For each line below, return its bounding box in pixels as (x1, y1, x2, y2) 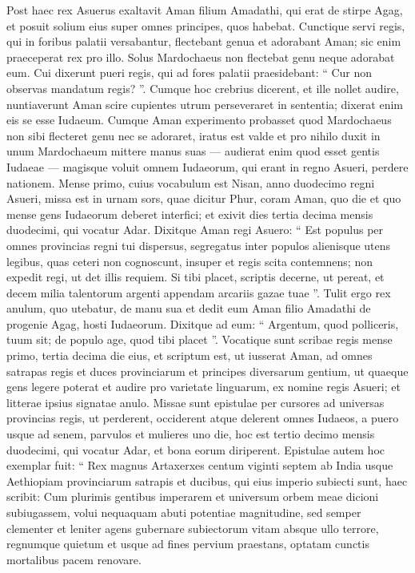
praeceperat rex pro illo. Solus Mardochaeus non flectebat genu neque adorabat (6, 48, 395, 65)
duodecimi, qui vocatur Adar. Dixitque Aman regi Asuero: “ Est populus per (6, 221, 384, 238)
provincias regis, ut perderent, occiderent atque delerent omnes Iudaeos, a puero (6, 410, 399, 426)
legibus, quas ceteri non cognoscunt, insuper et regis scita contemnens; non (6, 252, 373, 269)
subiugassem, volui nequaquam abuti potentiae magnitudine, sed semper (6, 504, 361, 520)
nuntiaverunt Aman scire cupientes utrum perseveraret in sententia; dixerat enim (6, 95, 404, 112)
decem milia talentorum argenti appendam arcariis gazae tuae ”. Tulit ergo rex (6, 284, 391, 301)
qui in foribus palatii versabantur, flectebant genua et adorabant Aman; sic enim (6, 33, 401, 50)
